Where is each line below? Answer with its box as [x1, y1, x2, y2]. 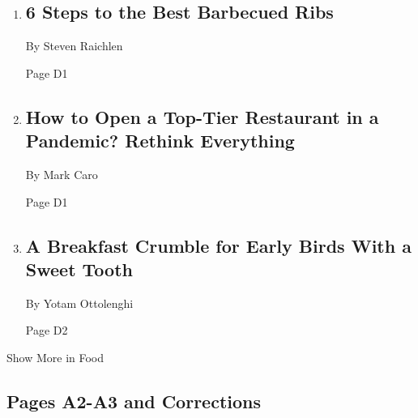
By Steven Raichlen [25, 37, 123, 54]
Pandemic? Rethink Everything [25, 128, 295, 153]
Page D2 [25, 322, 68, 339]
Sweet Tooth [25, 256, 133, 281]
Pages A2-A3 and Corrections [6, 388, 261, 413]
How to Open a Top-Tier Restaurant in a [25, 104, 379, 129]
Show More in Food [6, 348, 104, 365]
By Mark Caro [25, 165, 98, 182]
